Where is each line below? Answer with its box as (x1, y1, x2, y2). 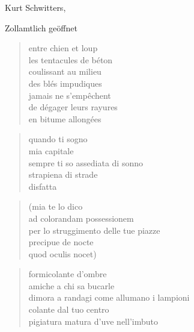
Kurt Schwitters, (5, 1, 66, 13)
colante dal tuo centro (28, 303, 109, 316)
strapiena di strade (28, 168, 98, 181)
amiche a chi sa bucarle (28, 279, 115, 292)
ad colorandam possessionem (28, 211, 134, 224)
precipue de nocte (28, 236, 94, 248)
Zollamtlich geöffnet (5, 21, 77, 34)
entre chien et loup (28, 42, 98, 54)
